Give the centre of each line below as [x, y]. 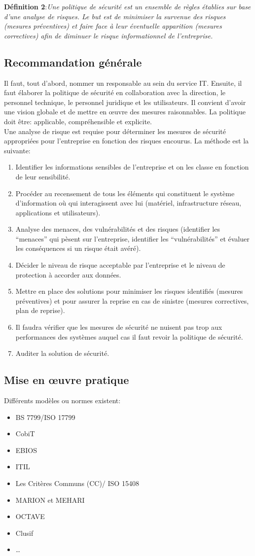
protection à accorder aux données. [68, 274]
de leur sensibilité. [43, 176]
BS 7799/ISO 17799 [45, 417]
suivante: [17, 150]
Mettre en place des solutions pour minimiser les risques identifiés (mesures [129, 291]
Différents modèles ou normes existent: [62, 400]
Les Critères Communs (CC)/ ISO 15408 [77, 483]
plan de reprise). [40, 310]
